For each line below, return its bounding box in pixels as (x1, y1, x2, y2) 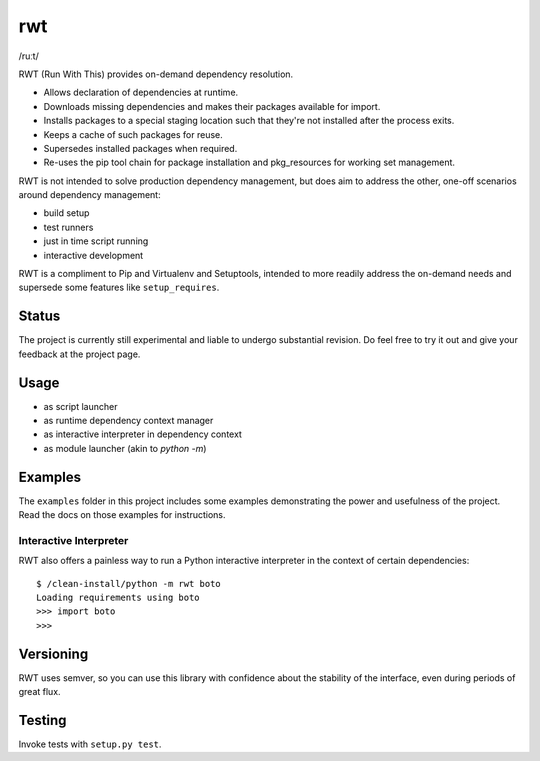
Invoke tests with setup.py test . (18, 738, 162, 750)
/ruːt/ (18, 50, 39, 62)
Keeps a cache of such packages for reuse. (43, 128, 224, 140)
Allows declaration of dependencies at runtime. (43, 86, 239, 99)
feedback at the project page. (18, 348, 141, 360)
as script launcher (43, 400, 118, 412)
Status (18, 308, 61, 325)
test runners (43, 221, 94, 233)
